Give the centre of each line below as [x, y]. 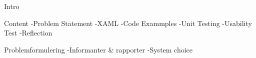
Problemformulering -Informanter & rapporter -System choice [98, 49]
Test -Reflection [28, 33]
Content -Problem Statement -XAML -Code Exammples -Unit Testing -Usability [128, 23]
